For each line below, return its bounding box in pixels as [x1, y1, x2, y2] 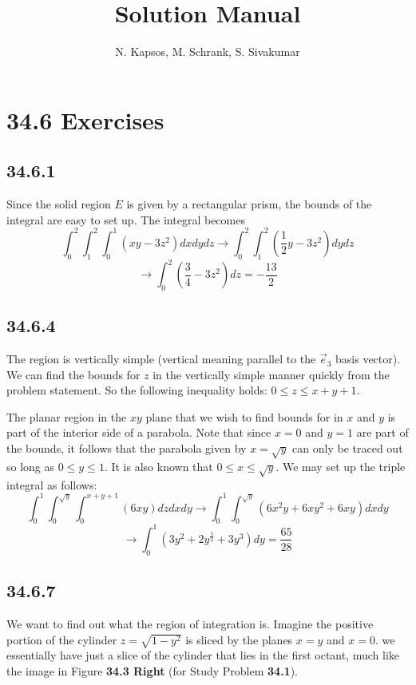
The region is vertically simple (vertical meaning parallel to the [6, 350, 316, 367]
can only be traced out [292, 440, 403, 457]
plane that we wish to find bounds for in [145, 408, 343, 425]
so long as [6, 457, 55, 474]
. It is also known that [104, 457, 213, 474]
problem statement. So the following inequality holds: [6, 382, 267, 398]
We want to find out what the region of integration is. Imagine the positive [6, 615, 374, 632]
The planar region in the [6, 408, 127, 425]
